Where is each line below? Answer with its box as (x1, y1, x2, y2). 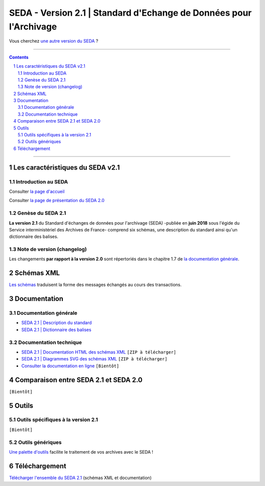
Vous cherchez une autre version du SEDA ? (9, 38, 98, 44)
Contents (9, 54, 29, 60)
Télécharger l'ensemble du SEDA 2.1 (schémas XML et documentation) (9, 475, 152, 481)
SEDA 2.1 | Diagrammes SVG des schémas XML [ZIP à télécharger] (21, 356, 168, 362)
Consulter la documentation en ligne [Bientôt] (21, 363, 120, 369)
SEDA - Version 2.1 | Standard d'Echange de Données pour (9, 7, 252, 18)
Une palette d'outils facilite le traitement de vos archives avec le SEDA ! (9, 449, 154, 455)
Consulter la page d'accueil (9, 188, 65, 194)
